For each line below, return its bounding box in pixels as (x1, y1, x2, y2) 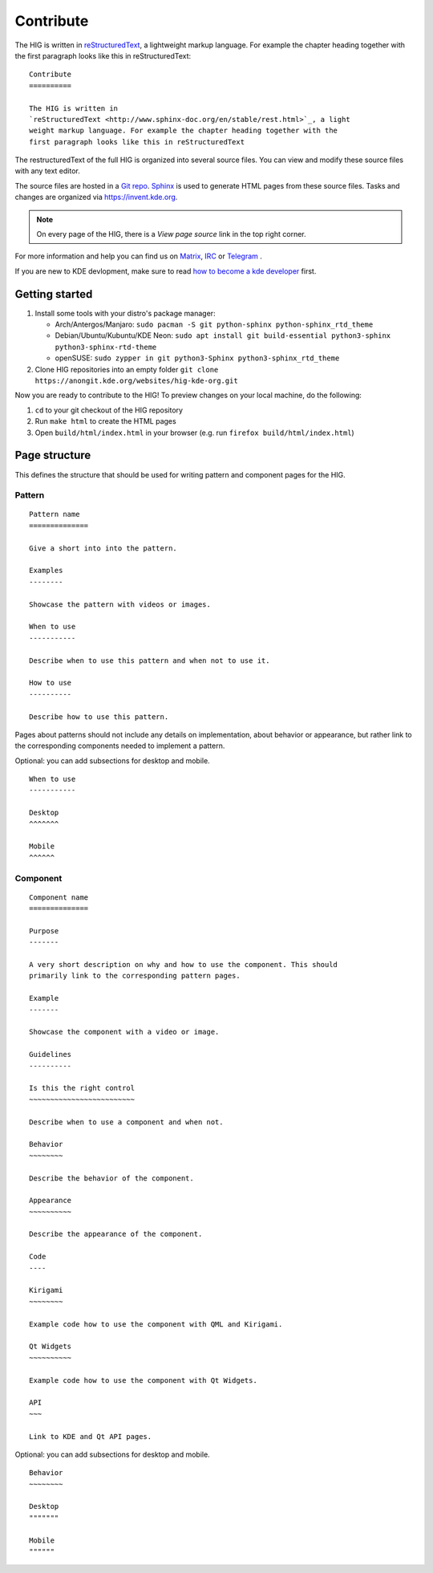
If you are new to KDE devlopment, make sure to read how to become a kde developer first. (14, 266, 317, 276)
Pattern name (29, 510, 80, 519)
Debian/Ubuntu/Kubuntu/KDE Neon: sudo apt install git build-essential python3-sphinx (55, 331, 391, 340)
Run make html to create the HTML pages (34, 417, 176, 426)
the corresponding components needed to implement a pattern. (14, 741, 225, 750)
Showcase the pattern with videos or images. (29, 600, 212, 609)
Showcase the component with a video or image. (29, 1027, 220, 1037)
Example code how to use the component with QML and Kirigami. (29, 1319, 283, 1328)
